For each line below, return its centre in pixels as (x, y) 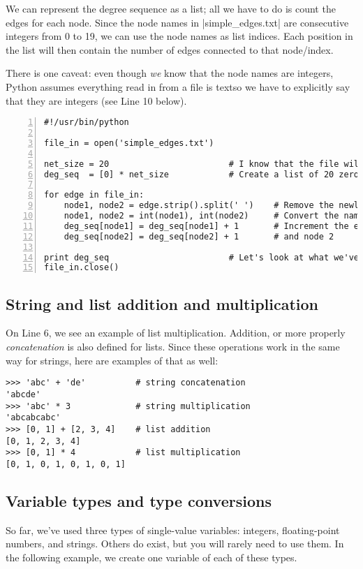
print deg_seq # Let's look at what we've (202, 257)
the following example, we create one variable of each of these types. (151, 557)
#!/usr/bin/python (87, 123)
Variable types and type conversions (139, 500)
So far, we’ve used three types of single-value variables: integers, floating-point (173, 530)
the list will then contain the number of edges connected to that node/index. (170, 49)
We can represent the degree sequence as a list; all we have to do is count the (171, 8)
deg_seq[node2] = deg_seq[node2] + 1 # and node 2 (199, 236)
